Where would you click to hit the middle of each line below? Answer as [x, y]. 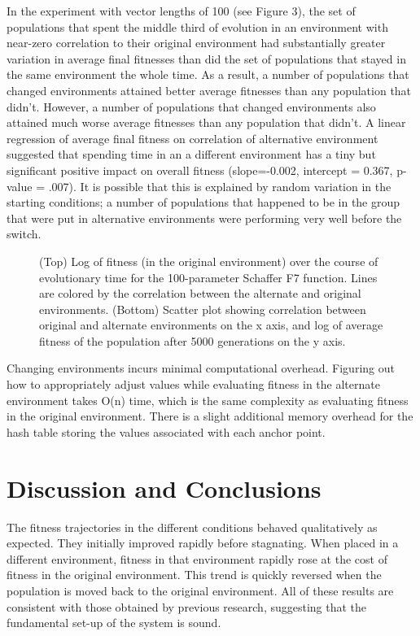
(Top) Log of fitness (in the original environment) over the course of [209, 261]
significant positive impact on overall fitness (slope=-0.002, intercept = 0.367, [200, 170]
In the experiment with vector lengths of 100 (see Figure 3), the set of [181, 11]
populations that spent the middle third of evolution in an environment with [197, 26]
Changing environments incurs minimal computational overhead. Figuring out [201, 368]
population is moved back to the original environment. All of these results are [200, 590]
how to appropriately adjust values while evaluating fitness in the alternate [193, 384]
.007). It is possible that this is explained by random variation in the [220, 186]
